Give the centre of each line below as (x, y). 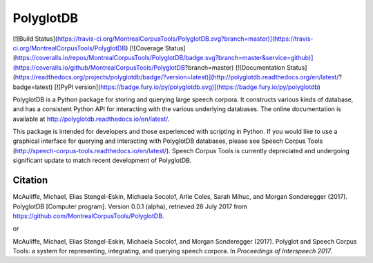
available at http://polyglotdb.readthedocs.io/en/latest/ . (91, 119)
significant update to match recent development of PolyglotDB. (102, 160)
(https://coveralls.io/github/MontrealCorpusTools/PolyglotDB (99, 67)
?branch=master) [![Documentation (235, 67)
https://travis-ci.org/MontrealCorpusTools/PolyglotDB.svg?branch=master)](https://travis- (185, 39)
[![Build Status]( (35, 39)
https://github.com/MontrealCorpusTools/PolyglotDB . (88, 216)
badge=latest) (33, 87)
